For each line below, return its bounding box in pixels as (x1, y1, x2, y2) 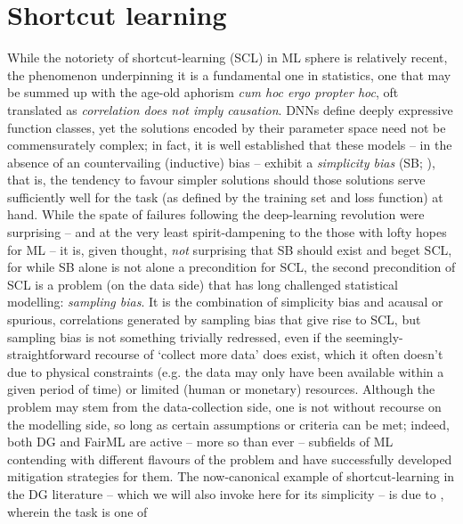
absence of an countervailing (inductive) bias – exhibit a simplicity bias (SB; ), (7, 152, 435, 171)
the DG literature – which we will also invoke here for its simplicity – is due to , (7, 484, 444, 503)
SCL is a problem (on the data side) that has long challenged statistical (7, 274, 398, 293)
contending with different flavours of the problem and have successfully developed (7, 449, 452, 468)
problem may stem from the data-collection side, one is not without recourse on (7, 397, 442, 415)
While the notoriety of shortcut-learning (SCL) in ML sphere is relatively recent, (7, 48, 448, 67)
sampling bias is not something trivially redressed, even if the (7, 327, 342, 346)
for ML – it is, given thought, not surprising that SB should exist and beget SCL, (7, 240, 452, 258)
